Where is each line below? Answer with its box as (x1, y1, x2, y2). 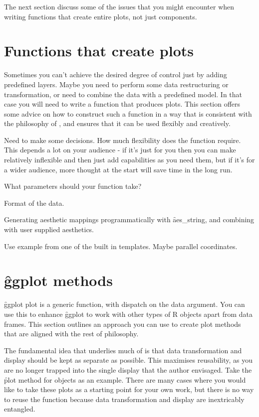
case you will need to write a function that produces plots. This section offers (4, 99, 241, 109)
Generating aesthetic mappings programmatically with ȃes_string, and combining (4, 214, 255, 225)
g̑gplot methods (4, 270, 113, 290)
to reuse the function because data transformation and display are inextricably (4, 394, 245, 404)
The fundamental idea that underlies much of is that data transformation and (4, 345, 242, 355)
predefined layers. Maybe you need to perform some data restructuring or (4, 79, 229, 89)
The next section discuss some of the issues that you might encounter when (4, 1, 235, 11)
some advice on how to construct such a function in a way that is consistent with (4, 108, 252, 119)
